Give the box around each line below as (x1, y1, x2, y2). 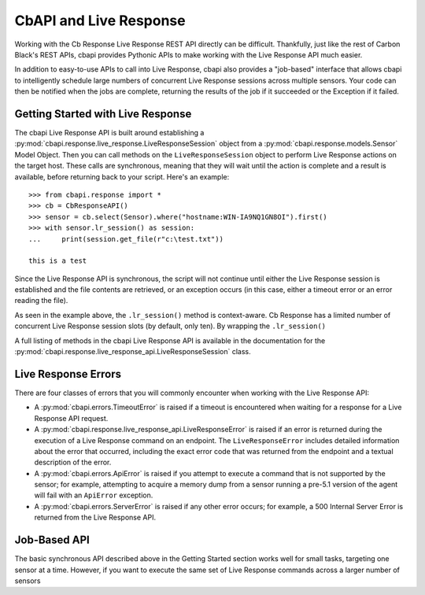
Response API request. (34, 413, 109, 423)
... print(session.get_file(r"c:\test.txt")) (28, 235, 224, 243)
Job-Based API (14, 534, 90, 547)
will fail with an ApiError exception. (34, 490, 153, 500)
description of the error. (34, 457, 112, 468)
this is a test (28, 257, 87, 265)
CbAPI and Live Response (14, 12, 186, 29)
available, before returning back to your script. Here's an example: (14, 172, 230, 181)
